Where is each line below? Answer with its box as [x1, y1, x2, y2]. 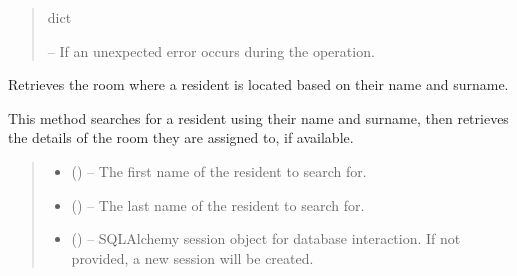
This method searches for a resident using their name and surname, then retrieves [8, 107, 509, 128]
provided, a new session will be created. [71, 247, 314, 268]
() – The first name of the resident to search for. [71, 160, 367, 181]
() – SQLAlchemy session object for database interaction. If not [71, 228, 461, 249]
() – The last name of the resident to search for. [71, 194, 365, 215]
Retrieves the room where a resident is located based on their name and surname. [8, 74, 509, 95]
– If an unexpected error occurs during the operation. [47, 40, 375, 61]
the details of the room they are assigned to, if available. [8, 127, 354, 148]
